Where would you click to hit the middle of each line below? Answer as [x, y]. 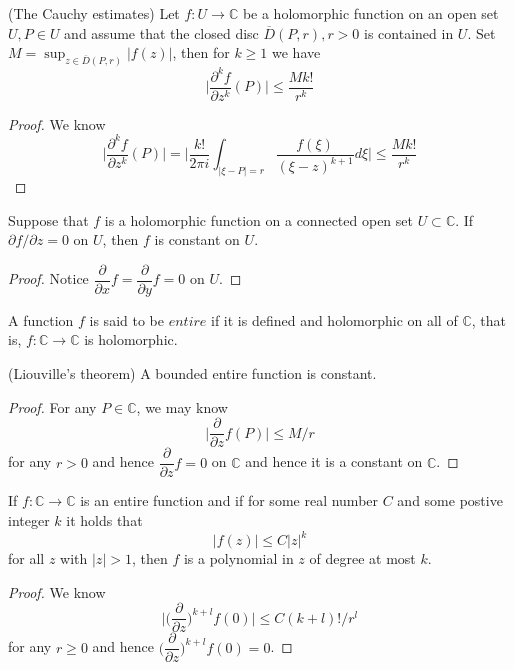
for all [26, 558]
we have [296, 52]
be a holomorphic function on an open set [370, 13]
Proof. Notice [48, 278]
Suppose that [48, 219]
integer [29, 519]
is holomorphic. [131, 339]
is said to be [126, 319]
